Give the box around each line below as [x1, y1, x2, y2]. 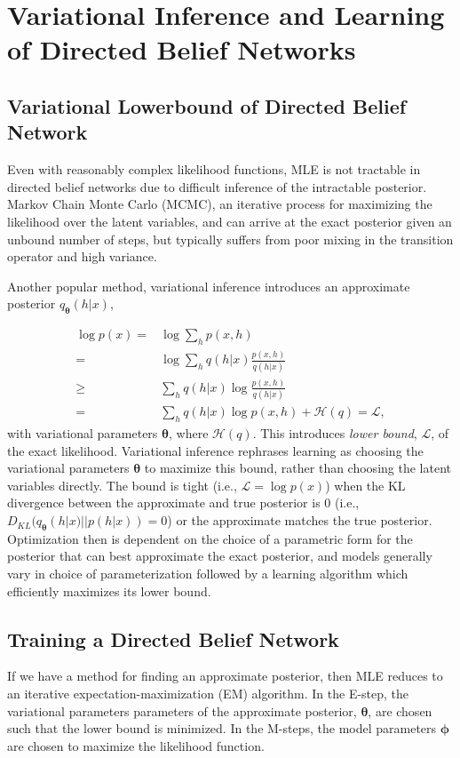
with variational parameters [7, 424, 158, 443]
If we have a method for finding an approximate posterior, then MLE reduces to [7, 666, 443, 685]
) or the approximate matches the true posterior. [167, 511, 432, 530]
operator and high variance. [7, 247, 157, 266]
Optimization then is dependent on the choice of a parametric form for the [7, 529, 413, 547]
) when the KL [325, 475, 406, 494]
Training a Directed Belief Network [7, 625, 339, 652]
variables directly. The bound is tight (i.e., [7, 475, 237, 494]
